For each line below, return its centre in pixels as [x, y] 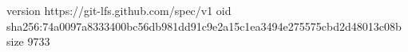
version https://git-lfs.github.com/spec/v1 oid [119, 10]
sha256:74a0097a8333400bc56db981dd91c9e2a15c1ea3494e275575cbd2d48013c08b [204, 26]
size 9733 [28, 41]
